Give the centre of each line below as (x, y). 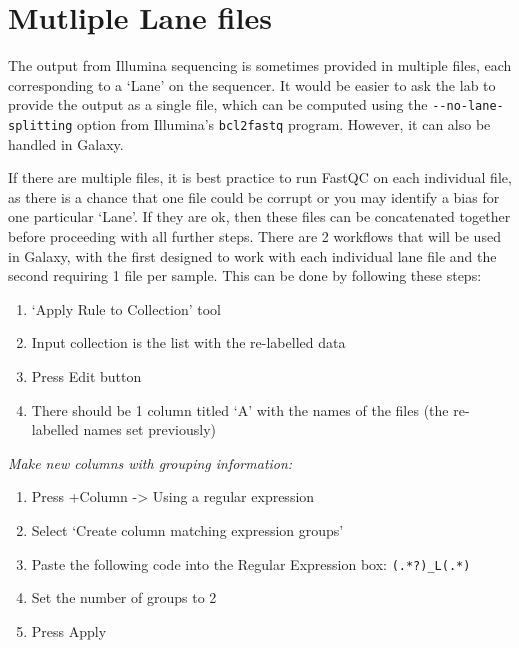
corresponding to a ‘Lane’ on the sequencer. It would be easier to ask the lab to (252, 84)
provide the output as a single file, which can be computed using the (218, 104)
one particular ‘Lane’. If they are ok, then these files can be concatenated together (259, 216)
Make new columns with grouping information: (150, 462)
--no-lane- (468, 106)
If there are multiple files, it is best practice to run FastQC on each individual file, (260, 177)
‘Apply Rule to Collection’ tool (126, 308)
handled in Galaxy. (66, 143)
